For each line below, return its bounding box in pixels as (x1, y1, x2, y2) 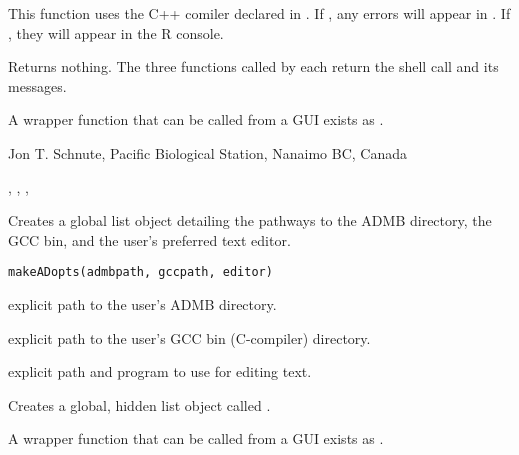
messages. (8, 75, 67, 96)
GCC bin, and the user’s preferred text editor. (8, 229, 291, 250)
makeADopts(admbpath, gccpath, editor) (8, 265, 273, 280)
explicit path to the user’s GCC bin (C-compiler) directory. (8, 327, 371, 348)
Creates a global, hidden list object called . (8, 394, 271, 415)
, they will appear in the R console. (8, 22, 224, 43)
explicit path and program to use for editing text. (8, 361, 312, 382)
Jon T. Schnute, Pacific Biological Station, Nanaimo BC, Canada (8, 142, 408, 163)
